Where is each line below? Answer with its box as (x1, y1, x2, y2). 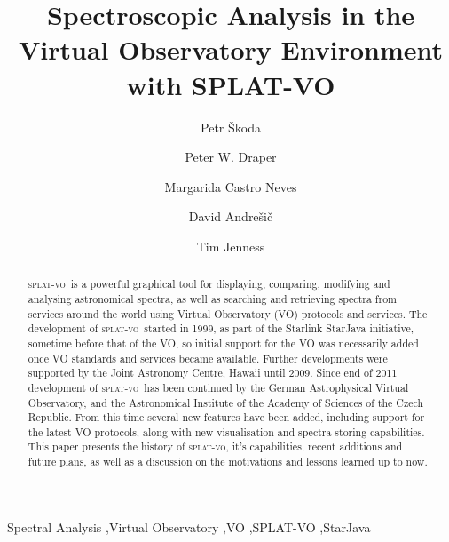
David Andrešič (188, 207, 273, 226)
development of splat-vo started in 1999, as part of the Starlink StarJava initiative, (28, 321, 414, 336)
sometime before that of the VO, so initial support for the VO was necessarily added (28, 335, 419, 350)
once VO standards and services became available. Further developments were (28, 350, 388, 365)
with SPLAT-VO (126, 66, 335, 102)
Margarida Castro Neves (164, 177, 297, 195)
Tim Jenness (196, 236, 265, 255)
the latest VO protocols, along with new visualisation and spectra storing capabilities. (28, 424, 425, 439)
